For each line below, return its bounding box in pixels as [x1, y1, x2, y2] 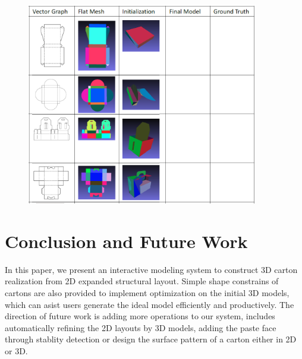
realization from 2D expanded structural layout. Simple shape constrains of [5, 275, 279, 287]
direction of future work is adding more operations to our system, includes [5, 310, 275, 322]
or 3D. [5, 345, 28, 357]
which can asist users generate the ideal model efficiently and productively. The [5, 298, 294, 310]
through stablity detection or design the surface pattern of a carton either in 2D [5, 333, 297, 345]
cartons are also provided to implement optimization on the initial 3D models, [5, 287, 290, 299]
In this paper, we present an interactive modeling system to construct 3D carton [5, 263, 298, 275]
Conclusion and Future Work [5, 228, 248, 253]
